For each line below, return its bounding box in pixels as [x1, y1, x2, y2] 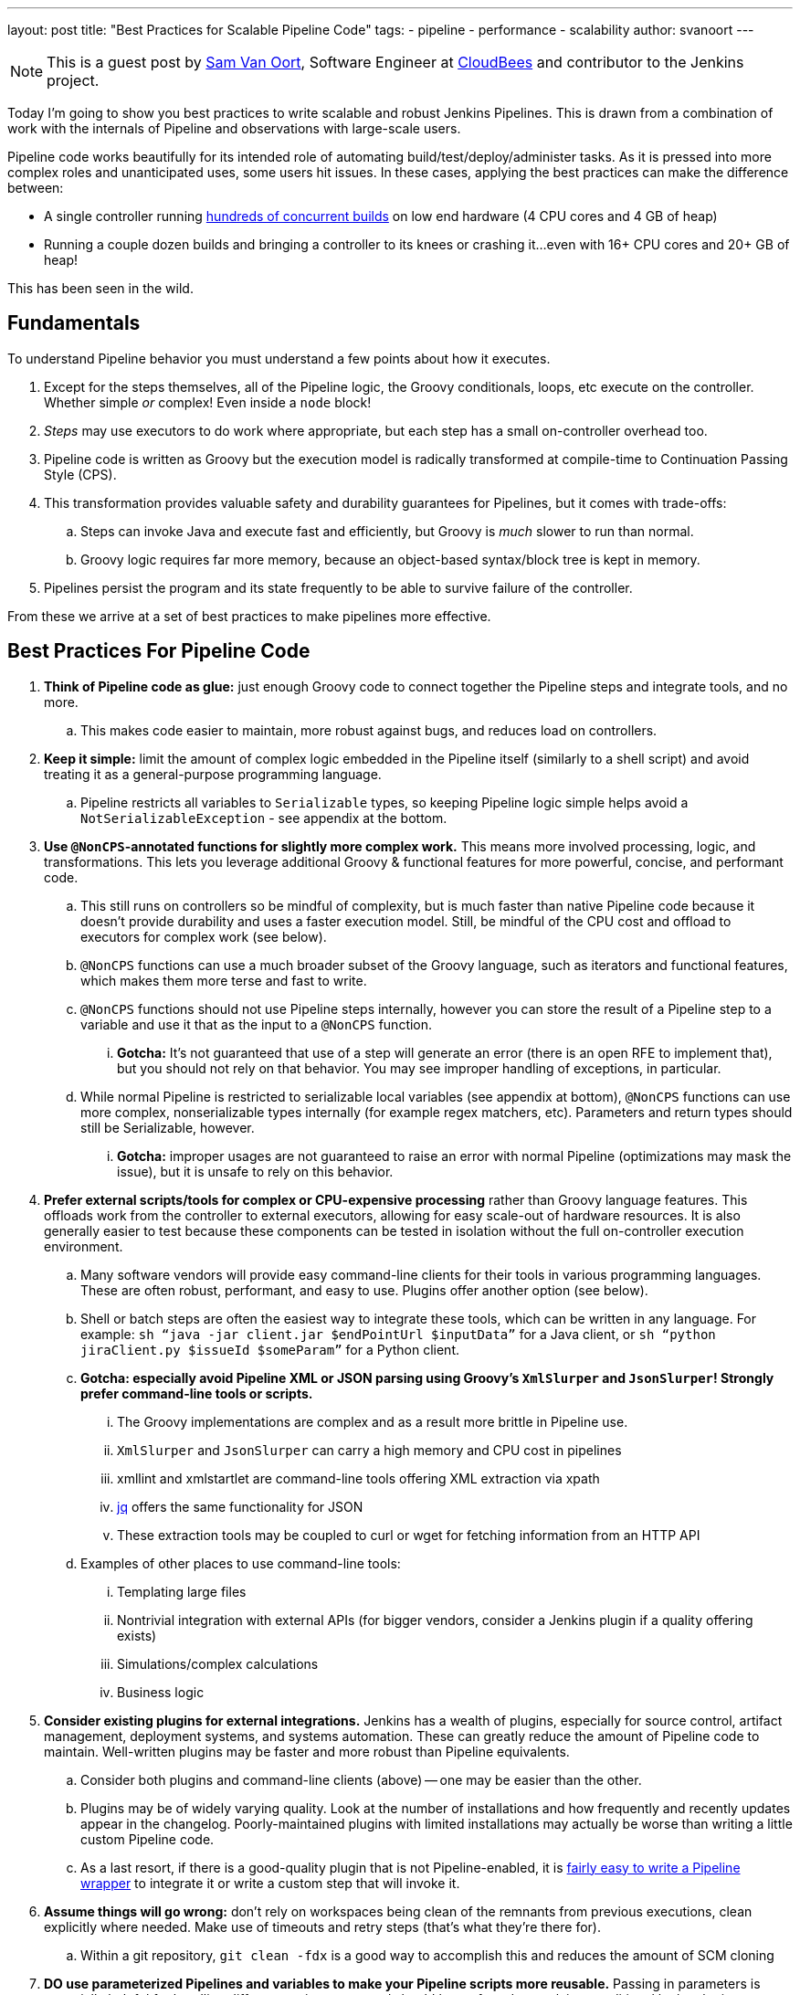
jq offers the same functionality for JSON [117, 1498, 363, 1515]
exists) [117, 1627, 157, 1643]
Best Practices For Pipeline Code [7, 639, 311, 663]
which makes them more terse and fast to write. [80, 972, 367, 988]
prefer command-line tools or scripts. [80, 1385, 313, 1401]
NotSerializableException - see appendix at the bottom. [80, 809, 447, 826]
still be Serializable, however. [80, 1119, 255, 1135]
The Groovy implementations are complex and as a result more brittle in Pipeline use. [117, 1413, 628, 1430]
